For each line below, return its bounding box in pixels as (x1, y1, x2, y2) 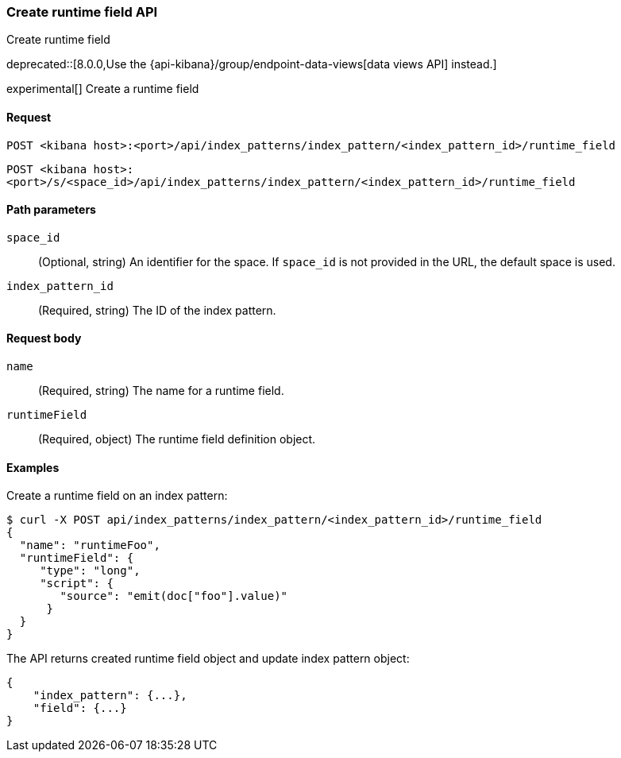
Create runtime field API (6, 4, 158, 20)
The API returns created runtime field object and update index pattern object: (6, 652, 410, 666)
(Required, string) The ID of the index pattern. (38, 303, 276, 317)
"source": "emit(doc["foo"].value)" (60, 590, 288, 603)
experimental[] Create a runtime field (6, 82, 199, 96)
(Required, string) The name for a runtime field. (38, 384, 284, 398)
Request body (6, 331, 82, 346)
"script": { (40, 577, 114, 590)
